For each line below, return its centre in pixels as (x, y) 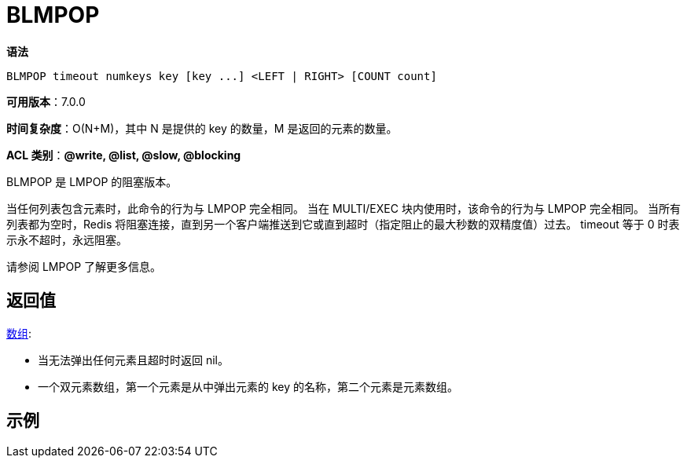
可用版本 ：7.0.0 (46, 101)
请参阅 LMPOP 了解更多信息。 (84, 266)
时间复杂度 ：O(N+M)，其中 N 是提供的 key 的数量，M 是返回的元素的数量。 (202, 128)
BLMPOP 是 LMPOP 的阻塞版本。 (92, 181)
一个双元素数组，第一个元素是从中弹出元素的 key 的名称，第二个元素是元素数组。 (248, 386)
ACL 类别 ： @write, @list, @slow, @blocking (124, 155)
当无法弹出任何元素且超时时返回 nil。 (133, 360)
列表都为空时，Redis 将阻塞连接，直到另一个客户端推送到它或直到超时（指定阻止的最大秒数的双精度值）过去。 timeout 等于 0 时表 (343, 224)
